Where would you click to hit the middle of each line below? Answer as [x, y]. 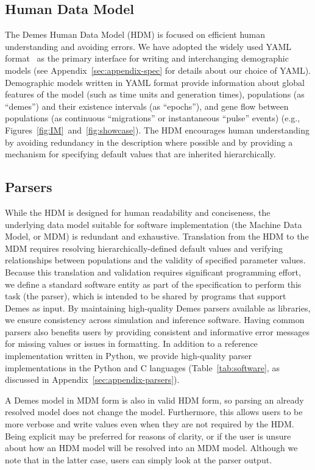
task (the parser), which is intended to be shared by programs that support [146, 296]
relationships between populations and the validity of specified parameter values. [155, 260]
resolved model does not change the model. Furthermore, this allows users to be [154, 412]
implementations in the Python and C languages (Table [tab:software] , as [142, 367]
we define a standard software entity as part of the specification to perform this [153, 284]
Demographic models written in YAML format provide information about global [155, 82]
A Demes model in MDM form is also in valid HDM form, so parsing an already [154, 400]
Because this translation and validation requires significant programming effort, [153, 272]
